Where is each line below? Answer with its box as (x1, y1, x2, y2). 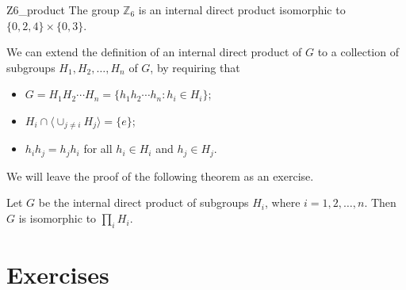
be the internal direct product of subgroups (38, 194, 249, 211)
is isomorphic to (18, 210, 97, 227)
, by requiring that (150, 59, 240, 75)
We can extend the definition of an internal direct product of (6, 44, 302, 60)
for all (83, 140, 113, 157)
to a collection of (317, 44, 399, 60)
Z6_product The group (6, 2, 120, 17)
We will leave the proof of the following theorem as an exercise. (6, 167, 314, 184)
